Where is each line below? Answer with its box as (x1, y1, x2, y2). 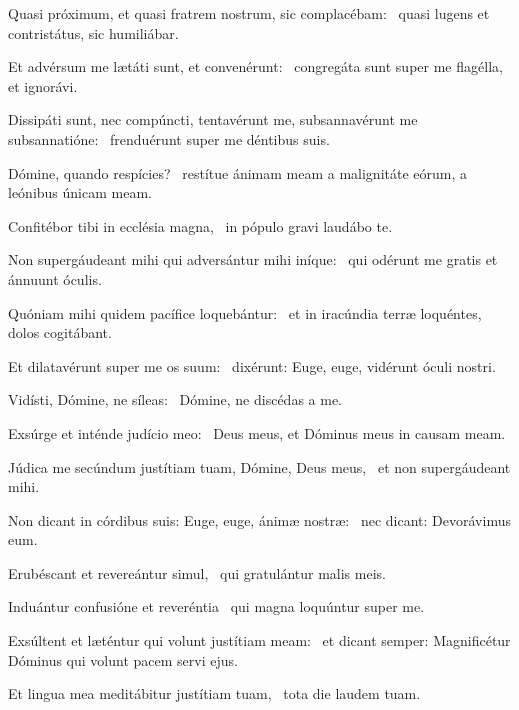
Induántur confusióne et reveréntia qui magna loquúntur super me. (8, 596, 425, 617)
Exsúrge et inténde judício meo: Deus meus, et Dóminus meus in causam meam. (8, 422, 506, 443)
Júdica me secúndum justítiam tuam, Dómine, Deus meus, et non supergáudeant (8, 456, 511, 477)
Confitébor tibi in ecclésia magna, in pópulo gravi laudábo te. (8, 215, 393, 236)
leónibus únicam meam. (8, 182, 152, 203)
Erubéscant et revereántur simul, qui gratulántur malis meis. (8, 562, 386, 583)
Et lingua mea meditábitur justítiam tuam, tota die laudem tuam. (8, 683, 421, 704)
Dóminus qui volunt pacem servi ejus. (8, 649, 238, 670)
